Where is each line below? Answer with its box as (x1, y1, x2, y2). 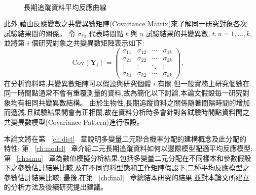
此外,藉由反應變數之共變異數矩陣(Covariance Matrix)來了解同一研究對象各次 (4, 18, 247, 29)
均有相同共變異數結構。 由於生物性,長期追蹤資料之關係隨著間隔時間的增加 (10, 97, 250, 107)
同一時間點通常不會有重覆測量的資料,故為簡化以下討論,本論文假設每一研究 (4, 88, 243, 98)
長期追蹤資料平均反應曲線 (24, 1, 107, 12)
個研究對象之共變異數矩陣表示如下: (32, 38, 145, 48)
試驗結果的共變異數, (146, 28, 210, 38)
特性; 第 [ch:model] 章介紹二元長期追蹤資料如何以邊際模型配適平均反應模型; (4, 143, 253, 153)
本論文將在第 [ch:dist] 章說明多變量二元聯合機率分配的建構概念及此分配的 (4, 133, 247, 144)
